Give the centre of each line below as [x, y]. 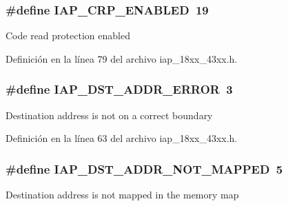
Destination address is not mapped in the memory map [122, 195]
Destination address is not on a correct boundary [109, 115]
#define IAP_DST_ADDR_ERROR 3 [119, 89]
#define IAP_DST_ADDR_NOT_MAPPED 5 [144, 168]
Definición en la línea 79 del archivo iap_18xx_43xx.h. [122, 58]
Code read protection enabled [68, 35]
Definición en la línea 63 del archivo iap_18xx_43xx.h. [122, 138]
